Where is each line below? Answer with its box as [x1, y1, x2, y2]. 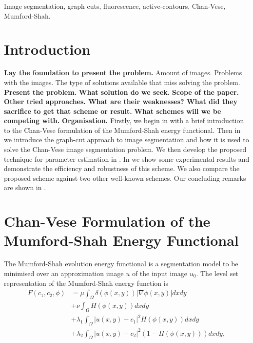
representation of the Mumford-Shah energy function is [4, 278, 169, 288]
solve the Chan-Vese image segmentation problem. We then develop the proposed [4, 144, 247, 154]
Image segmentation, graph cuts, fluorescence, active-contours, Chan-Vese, [4, 1, 226, 11]
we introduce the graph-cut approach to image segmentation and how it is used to [4, 134, 249, 145]
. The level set [196, 268, 238, 278]
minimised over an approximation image [4, 268, 124, 278]
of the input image [132, 268, 188, 278]
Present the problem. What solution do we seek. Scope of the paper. [4, 86, 239, 97]
